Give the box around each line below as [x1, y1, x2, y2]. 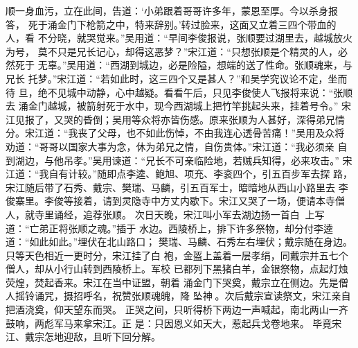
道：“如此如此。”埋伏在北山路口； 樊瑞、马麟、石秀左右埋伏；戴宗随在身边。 [6, 234, 352, 249]
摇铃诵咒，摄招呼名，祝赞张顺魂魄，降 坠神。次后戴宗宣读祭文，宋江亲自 [15, 288, 351, 303]
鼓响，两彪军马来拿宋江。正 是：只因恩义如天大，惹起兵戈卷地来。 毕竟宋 [6, 315, 342, 330]
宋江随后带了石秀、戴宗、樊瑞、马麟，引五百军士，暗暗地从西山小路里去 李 [6, 180, 348, 194]
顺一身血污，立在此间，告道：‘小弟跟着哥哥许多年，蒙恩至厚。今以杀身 [6, 3, 328, 17]
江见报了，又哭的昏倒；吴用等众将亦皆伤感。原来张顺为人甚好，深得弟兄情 [6, 112, 345, 126]
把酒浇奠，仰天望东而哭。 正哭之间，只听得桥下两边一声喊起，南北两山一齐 [6, 302, 348, 317]
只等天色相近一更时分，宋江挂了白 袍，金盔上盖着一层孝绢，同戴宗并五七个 [6, 247, 348, 262]
